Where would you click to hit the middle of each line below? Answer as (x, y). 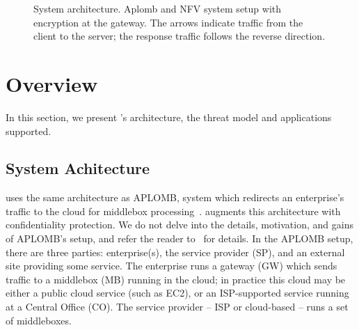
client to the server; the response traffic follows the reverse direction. (179, 36)
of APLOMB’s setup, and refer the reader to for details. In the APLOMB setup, (179, 238)
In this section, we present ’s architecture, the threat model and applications (169, 117)
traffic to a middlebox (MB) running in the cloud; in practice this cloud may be (176, 279)
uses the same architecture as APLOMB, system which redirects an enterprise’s (175, 197)
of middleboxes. (39, 320)
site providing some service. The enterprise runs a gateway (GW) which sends (171, 266)
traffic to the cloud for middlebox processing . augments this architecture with (173, 211)
